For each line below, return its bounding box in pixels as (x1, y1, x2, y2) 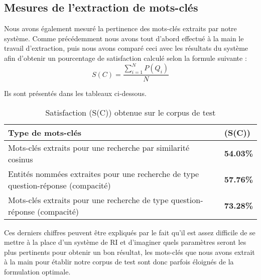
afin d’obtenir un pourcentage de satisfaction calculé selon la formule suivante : (4, 52, 247, 63)
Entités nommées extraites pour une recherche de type (8, 167, 199, 179)
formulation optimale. (4, 266, 71, 277)
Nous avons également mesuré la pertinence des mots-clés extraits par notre (4, 23, 237, 34)
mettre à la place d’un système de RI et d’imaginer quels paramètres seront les (4, 237, 246, 247)
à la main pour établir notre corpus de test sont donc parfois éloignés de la (4, 256, 234, 267)
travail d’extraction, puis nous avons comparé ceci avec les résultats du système (4, 43, 248, 53)
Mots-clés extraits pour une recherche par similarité (8, 141, 190, 153)
